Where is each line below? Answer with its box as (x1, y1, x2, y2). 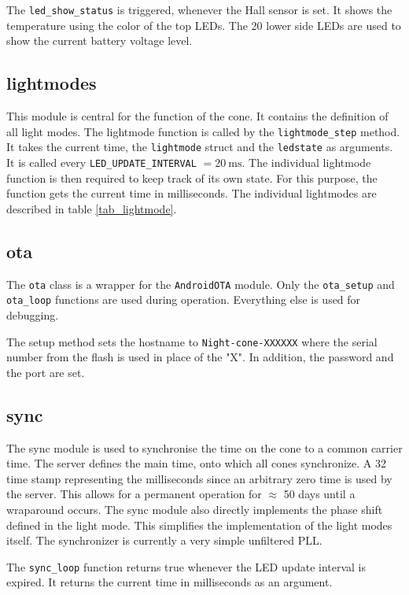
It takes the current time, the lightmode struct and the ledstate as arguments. (6, 139, 393, 155)
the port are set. (6, 364, 85, 380)
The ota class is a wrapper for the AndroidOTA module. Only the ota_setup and (6, 275, 395, 292)
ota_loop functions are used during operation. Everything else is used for (6, 291, 361, 308)
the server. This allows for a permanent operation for (6, 486, 262, 502)
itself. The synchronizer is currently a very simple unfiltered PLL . (6, 532, 322, 549)
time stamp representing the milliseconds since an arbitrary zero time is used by (6, 470, 392, 486)
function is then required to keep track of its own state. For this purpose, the (6, 169, 378, 186)
